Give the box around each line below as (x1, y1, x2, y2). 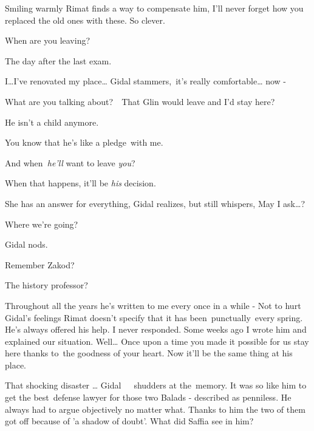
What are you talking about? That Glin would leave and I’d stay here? (5, 95, 275, 107)
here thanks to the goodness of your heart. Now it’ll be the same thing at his (5, 347, 293, 359)
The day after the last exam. (5, 54, 112, 67)
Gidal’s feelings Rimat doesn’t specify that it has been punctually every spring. (5, 311, 303, 324)
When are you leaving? (5, 34, 90, 47)
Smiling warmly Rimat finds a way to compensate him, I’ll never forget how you (5, 2, 304, 14)
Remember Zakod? (5, 258, 75, 271)
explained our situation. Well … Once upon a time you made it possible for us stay (5, 334, 309, 347)
